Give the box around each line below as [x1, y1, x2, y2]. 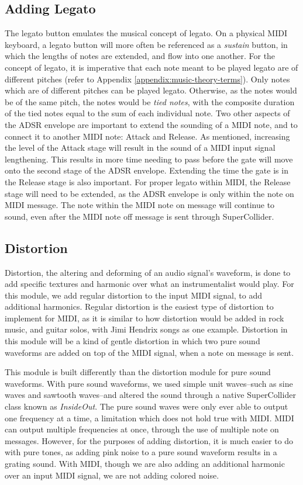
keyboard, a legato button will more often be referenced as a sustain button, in [5, 38, 288, 50]
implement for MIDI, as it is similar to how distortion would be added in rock [5, 311, 284, 324]
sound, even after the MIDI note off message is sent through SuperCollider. [5, 210, 274, 222]
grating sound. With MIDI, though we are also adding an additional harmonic [5, 458, 285, 469]
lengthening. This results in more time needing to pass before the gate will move [5, 153, 293, 165]
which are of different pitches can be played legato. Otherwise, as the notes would [5, 84, 297, 96]
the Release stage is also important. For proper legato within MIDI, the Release [5, 175, 291, 188]
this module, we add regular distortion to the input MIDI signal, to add [5, 289, 263, 301]
